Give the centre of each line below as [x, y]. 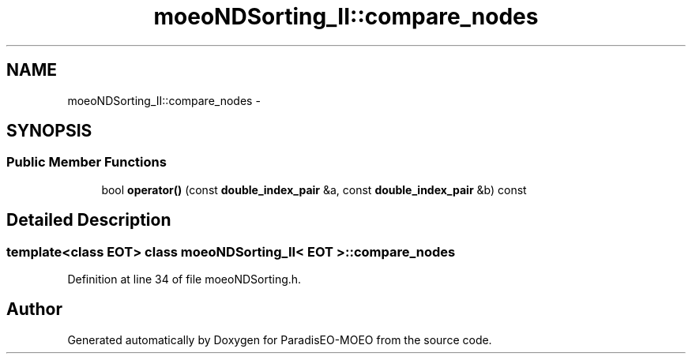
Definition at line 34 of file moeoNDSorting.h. [184, 279]
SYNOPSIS [49, 131]
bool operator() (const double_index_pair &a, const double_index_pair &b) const [314, 189]
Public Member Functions [86, 162]
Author [34, 309]
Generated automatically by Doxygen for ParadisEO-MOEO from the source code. [280, 339]
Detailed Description [89, 220]
